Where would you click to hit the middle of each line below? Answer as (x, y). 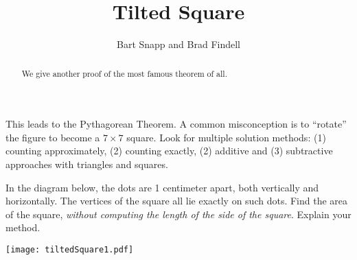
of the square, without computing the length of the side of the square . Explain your (178, 214)
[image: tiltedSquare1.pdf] (70, 249)
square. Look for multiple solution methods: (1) (226, 137)
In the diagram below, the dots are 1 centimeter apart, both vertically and (162, 187)
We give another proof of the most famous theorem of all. (124, 73)
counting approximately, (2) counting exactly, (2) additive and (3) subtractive (169, 151)
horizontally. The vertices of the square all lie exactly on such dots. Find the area (177, 201)
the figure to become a (53, 137)
